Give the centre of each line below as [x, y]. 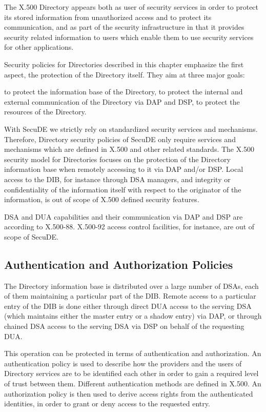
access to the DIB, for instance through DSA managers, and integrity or [117, 179]
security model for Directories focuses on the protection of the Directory [117, 159]
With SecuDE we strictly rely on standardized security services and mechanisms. [131, 129]
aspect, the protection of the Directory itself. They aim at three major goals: [125, 74]
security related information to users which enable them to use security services [129, 37]
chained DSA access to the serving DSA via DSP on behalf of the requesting [124, 326]
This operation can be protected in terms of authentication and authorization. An [133, 353]
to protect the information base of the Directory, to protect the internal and [124, 92]
